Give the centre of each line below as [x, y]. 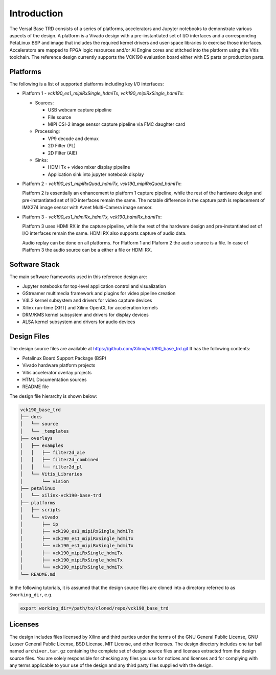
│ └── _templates [44, 431]
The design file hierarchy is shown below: [53, 396]
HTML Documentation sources [54, 379]
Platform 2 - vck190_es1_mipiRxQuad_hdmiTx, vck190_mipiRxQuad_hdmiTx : [102, 184]
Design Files [29, 337]
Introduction [36, 13]
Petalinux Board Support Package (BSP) [64, 358]
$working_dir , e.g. [31, 595]
